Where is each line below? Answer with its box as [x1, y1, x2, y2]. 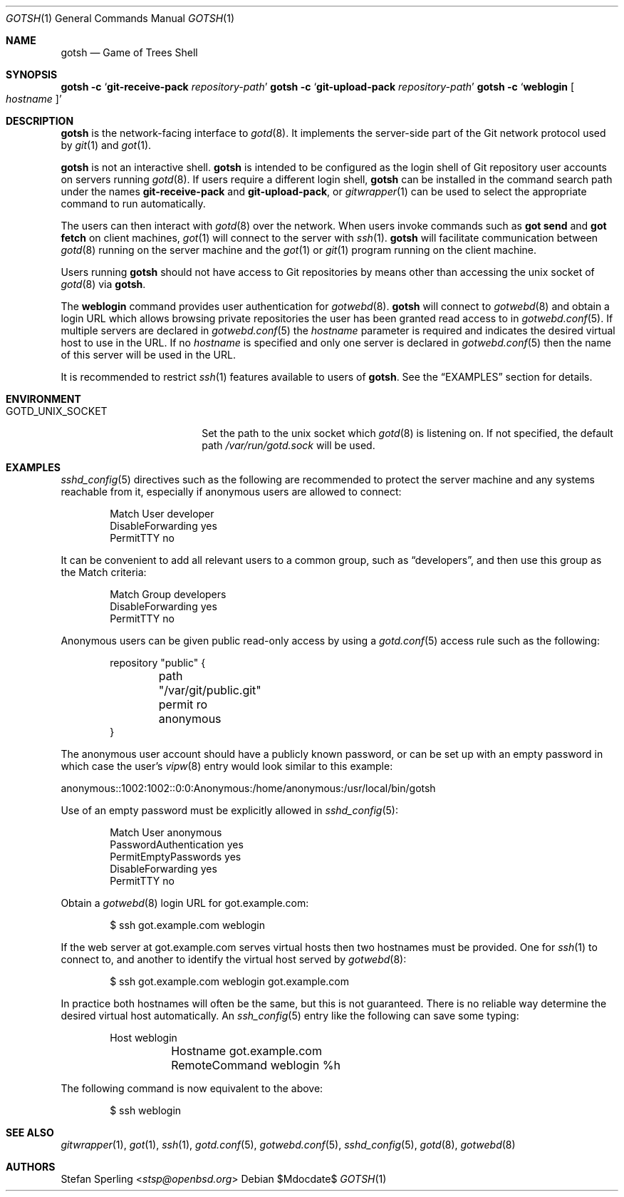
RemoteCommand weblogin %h [171, 1058, 340, 1072]
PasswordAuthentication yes [110, 838, 244, 851]
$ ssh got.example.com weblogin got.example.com [110, 975, 349, 987]
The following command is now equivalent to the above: [61, 1082, 323, 1094]
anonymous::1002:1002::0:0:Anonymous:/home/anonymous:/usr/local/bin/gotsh [61, 782, 436, 794]
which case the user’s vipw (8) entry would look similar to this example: [61, 760, 393, 772]
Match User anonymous [110, 826, 222, 838]
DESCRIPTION [6, 115, 74, 127]
